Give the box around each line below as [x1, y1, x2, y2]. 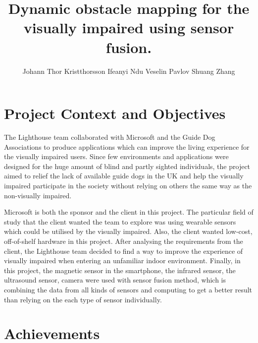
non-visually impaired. [4, 190, 72, 200]
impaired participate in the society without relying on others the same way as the [4, 180, 252, 190]
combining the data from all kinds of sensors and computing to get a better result [4, 284, 253, 294]
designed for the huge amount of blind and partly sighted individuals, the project [4, 161, 251, 171]
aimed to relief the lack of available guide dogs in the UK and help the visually [4, 171, 244, 181]
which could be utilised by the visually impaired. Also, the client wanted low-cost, [4, 226, 253, 236]
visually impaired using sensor [23, 17, 234, 38]
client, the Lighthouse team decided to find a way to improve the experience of [4, 245, 243, 256]
